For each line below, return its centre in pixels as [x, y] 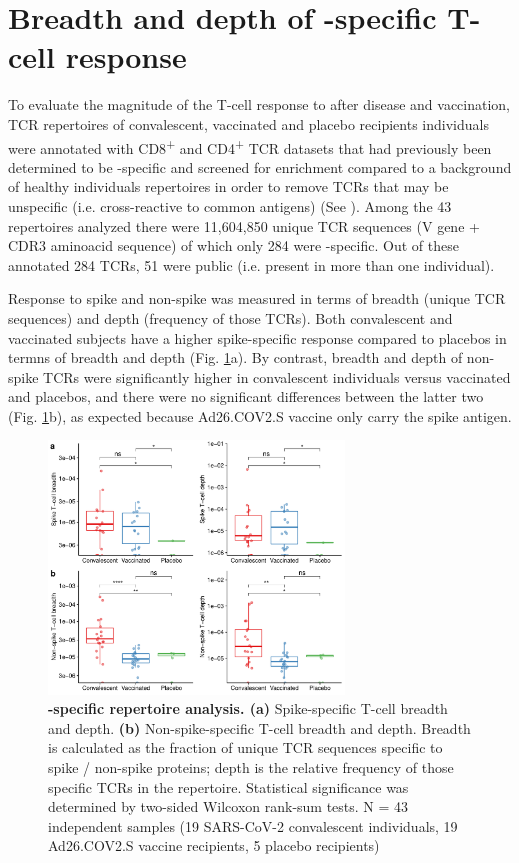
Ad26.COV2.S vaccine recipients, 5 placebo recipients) [214, 845]
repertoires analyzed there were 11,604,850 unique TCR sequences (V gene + [244, 225]
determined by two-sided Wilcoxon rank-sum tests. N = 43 [228, 806]
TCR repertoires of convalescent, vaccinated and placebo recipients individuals [248, 123]
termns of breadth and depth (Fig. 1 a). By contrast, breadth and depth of [235, 357]
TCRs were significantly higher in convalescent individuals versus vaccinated [277, 376]
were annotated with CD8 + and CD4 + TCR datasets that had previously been [250, 146]
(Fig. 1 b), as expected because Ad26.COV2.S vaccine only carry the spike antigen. [260, 415]
